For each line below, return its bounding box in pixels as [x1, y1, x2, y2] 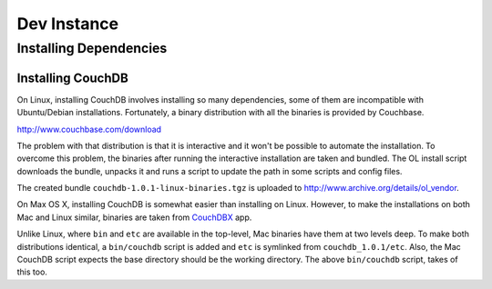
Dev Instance [16, 14, 119, 34]
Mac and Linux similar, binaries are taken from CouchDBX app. [16, 212, 252, 223]
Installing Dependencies [16, 40, 168, 56]
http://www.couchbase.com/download [16, 124, 162, 135]
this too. [16, 266, 47, 277]
